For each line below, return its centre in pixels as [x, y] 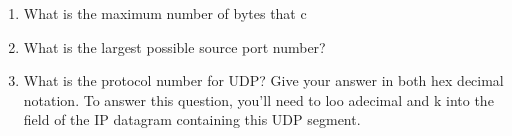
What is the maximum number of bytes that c [165, 13]
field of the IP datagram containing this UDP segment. [192, 119]
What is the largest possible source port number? [174, 46]
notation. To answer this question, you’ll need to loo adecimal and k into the [258, 99]
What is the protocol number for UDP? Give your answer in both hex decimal [263, 80]
